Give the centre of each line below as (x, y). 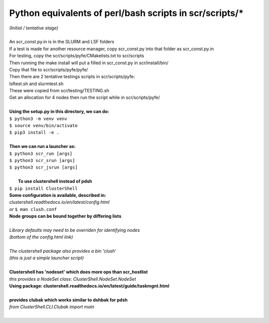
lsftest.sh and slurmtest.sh (36, 83)
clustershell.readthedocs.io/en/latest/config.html (59, 202)
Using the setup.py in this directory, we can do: (59, 112)
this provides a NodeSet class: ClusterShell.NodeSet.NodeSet (73, 279)
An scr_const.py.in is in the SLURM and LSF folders (62, 42)
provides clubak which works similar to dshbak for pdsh (68, 300)
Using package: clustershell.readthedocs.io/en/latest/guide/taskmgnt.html (89, 286)
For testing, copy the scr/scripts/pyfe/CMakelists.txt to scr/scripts (77, 56)
